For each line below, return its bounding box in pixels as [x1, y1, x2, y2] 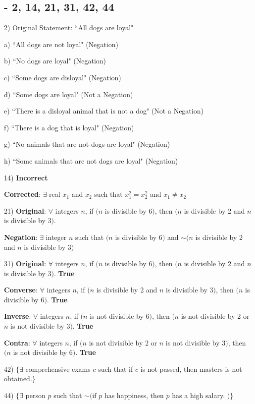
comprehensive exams [25, 363, 91, 374]
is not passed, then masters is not [140, 363, 242, 374]
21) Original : [4, 205, 46, 216]
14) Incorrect [4, 172, 48, 182]
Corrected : [4, 189, 41, 199]
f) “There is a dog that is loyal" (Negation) [4, 122, 134, 132]
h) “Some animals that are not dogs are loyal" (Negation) [4, 155, 178, 166]
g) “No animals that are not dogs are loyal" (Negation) [4, 139, 170, 149]
